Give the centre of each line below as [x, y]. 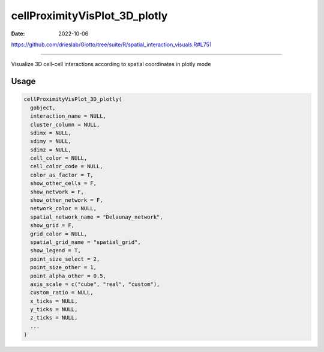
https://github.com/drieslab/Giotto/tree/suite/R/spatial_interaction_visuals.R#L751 [111, 44]
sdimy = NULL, [51, 141]
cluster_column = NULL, [65, 124]
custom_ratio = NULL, [62, 293]
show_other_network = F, [67, 200]
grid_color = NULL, [59, 234]
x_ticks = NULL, [54, 301]
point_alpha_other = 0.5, [68, 276]
